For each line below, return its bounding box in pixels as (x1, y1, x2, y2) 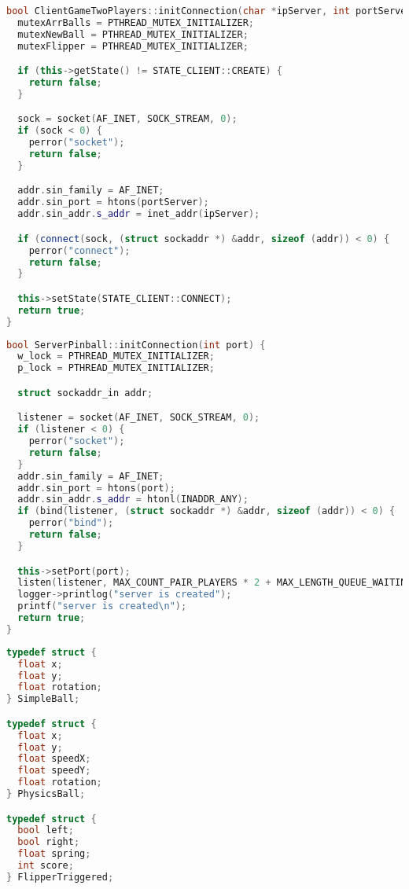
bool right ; (17, 836, 80, 848)
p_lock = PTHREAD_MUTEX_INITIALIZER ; (17, 362, 215, 374)
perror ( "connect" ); (28, 244, 131, 256)
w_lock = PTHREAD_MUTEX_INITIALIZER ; (17, 351, 215, 362)
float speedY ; (17, 765, 91, 777)
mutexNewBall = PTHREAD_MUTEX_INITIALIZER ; (17, 28, 249, 40)
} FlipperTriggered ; (6, 871, 114, 883)
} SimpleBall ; (6, 693, 80, 705)
